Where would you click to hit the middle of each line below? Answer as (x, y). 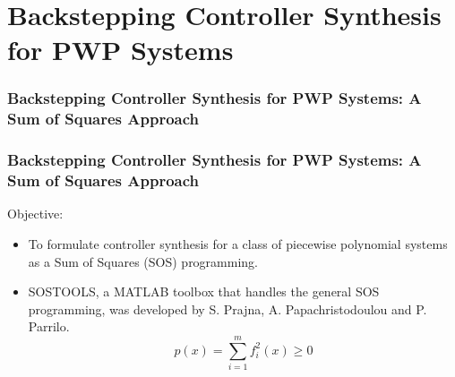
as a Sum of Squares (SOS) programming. (143, 261)
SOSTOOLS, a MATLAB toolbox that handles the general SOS (204, 291)
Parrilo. (49, 326)
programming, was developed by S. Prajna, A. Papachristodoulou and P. (227, 308)
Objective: (35, 214)
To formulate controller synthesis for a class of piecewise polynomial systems (238, 244)
